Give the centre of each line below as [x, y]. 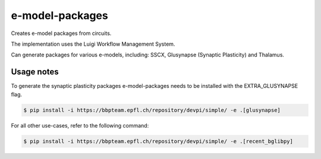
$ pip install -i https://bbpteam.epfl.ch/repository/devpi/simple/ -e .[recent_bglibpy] [158, 141]
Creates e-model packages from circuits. [61, 33]
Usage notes [35, 72]
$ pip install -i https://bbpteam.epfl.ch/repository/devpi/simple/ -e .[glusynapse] [152, 110]
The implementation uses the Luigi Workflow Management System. [93, 44]
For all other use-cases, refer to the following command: [80, 125]
